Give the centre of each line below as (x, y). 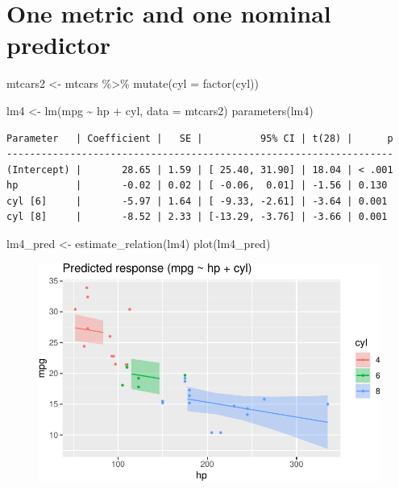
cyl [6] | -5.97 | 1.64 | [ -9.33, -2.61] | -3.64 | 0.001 (197, 201)
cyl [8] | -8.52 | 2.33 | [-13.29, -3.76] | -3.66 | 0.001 (197, 217)
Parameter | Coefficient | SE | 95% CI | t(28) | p (200, 138)
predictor (58, 45)
